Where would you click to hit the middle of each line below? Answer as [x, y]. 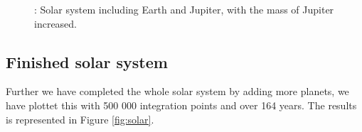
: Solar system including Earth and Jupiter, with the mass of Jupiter [184, 9]
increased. [56, 23]
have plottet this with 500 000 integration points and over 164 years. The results [181, 105]
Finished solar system [87, 61]
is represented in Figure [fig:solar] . [80, 119]
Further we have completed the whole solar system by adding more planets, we [177, 91]
